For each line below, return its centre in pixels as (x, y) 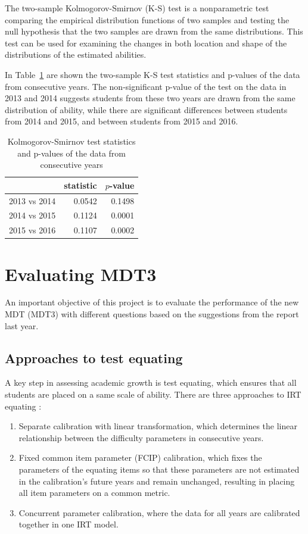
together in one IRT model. (69, 524)
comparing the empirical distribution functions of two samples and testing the (147, 19)
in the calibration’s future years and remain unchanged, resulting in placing (157, 481)
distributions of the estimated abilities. (76, 54)
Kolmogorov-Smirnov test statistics (71, 141)
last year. (22, 325)
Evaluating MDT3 (81, 274)
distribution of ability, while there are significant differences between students (146, 109)
